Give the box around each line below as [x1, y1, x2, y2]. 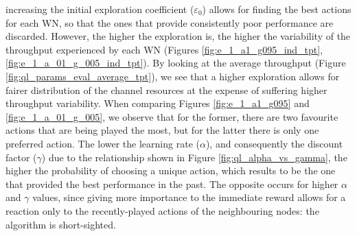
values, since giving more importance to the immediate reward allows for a [32, 190, 346, 204]
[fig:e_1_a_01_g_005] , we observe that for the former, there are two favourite [5, 109, 338, 123]
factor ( [5, 150, 37, 164]
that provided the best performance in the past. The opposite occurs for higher [5, 176, 338, 191]
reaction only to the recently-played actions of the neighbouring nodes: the [5, 203, 319, 217]
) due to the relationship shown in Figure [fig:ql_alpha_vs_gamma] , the [41, 150, 347, 164]
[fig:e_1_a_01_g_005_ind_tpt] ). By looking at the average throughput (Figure [5, 56, 346, 70]
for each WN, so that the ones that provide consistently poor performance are [5, 15, 334, 29]
